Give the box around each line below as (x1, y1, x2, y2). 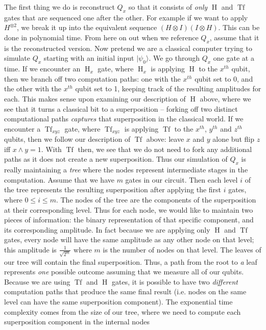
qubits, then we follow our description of (4, 134, 131, 144)
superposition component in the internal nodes (4, 316, 150, 327)
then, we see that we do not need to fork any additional (78, 143, 252, 154)
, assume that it (209, 32, 259, 42)
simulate (4, 53, 31, 63)
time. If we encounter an (4, 63, 81, 74)
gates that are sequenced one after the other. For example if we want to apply (4, 12, 248, 22)
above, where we (200, 93, 251, 104)
